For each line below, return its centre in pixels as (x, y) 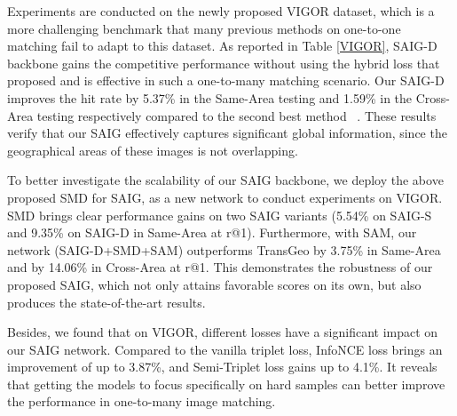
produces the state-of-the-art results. (106, 302)
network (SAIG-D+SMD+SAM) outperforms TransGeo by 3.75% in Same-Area (224, 249)
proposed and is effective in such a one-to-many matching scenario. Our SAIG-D (226, 80)
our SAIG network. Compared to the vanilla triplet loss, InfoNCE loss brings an (225, 349)
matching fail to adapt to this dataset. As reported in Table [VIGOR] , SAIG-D (222, 46)
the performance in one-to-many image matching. (142, 401)
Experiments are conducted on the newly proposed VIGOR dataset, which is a (221, 11)
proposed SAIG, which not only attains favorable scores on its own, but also (214, 284)
